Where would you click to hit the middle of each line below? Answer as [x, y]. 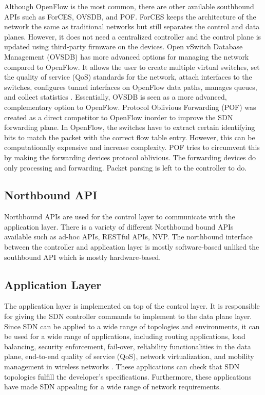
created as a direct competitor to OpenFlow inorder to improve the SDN [119, 117]
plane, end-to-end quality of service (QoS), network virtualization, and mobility [129, 356]
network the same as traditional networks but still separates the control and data [132, 26]
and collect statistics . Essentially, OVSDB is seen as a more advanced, [116, 97]
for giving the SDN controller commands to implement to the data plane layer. [128, 316]
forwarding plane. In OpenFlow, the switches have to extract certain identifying [130, 127]
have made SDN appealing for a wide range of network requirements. [113, 387]
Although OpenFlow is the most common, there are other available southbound [129, 6]
